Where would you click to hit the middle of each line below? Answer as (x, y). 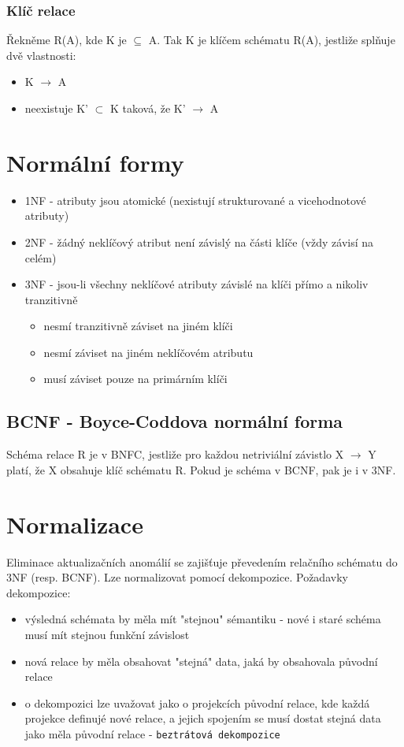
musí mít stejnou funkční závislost (107, 634)
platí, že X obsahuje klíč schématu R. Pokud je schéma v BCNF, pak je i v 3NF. (201, 469)
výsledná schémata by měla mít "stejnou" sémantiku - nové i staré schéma (203, 619)
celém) (41, 257)
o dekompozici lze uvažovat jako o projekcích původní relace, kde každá (197, 702)
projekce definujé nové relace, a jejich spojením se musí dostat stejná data (203, 718)
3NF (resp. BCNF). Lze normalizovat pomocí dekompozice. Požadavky (177, 577)
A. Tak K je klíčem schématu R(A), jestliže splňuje (272, 40)
